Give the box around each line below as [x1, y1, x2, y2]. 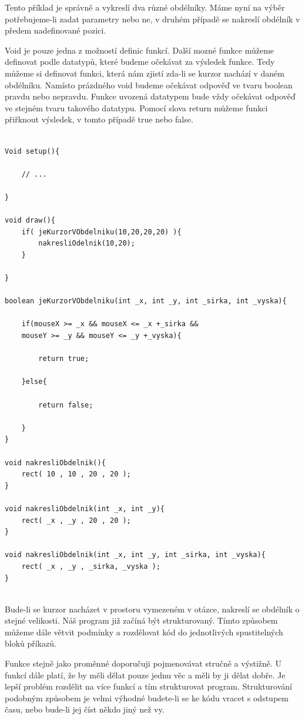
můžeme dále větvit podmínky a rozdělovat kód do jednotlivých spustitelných [5, 625, 283, 638]
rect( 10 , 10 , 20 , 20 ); [21, 470, 131, 479]
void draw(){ [5, 216, 55, 225]
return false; [38, 400, 93, 409]
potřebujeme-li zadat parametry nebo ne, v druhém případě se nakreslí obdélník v [5, 12, 300, 25]
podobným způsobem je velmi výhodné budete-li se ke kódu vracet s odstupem [5, 691, 289, 704]
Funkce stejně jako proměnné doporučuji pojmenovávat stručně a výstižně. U [5, 657, 282, 670]
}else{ [21, 377, 47, 386]
